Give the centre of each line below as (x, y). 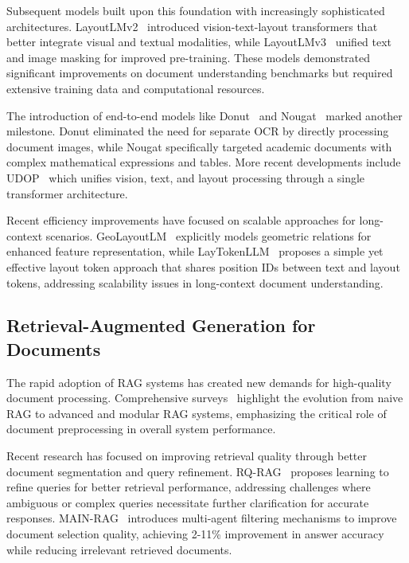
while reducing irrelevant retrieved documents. (119, 549)
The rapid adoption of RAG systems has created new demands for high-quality (199, 382)
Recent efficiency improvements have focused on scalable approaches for (181, 220)
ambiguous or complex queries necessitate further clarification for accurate (188, 502)
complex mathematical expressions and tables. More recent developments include (204, 162)
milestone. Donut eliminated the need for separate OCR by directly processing (198, 131)
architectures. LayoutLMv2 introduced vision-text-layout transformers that (192, 26)
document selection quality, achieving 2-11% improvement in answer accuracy (195, 534)
